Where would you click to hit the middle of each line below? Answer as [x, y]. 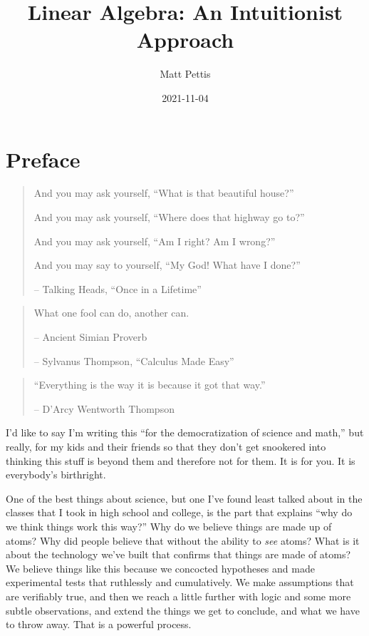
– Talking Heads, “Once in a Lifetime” [118, 288]
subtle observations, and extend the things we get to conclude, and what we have [183, 610]
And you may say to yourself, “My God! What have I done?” [167, 265]
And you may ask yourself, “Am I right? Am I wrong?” [155, 241]
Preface [43, 159]
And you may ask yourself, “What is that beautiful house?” [164, 193]
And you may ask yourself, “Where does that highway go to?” [169, 217]
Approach [185, 40]
